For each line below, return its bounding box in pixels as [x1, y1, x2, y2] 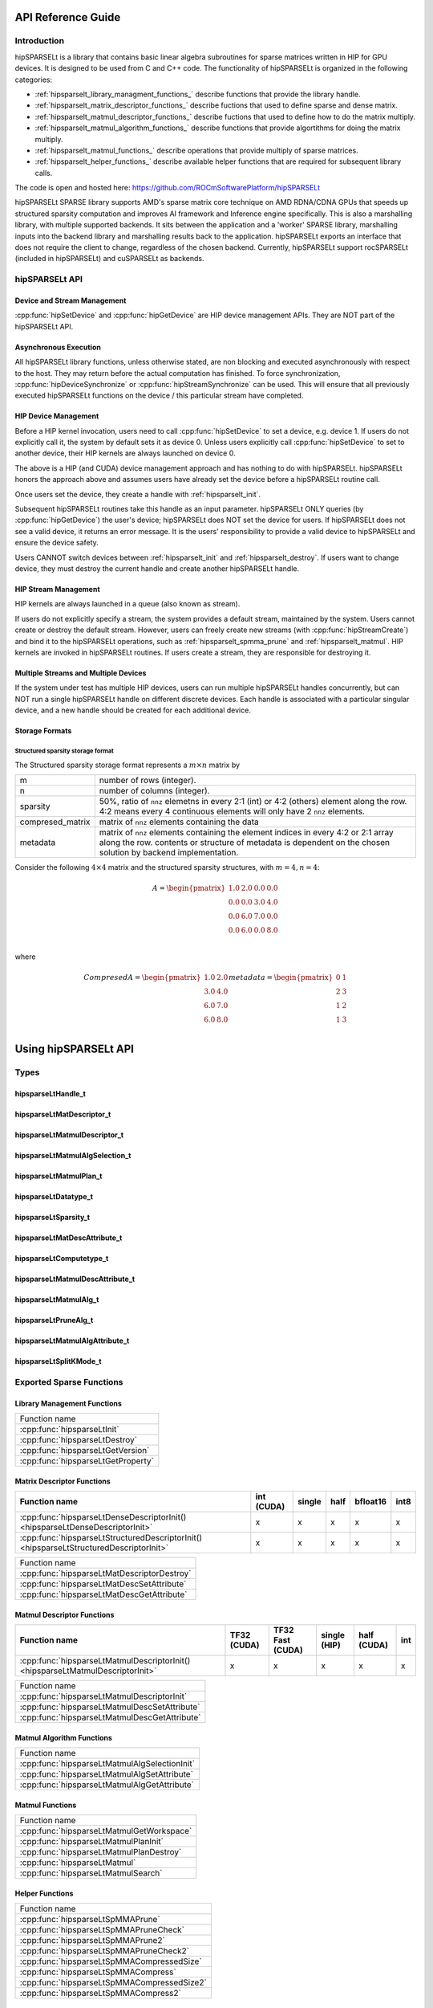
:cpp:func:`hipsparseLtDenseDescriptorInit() [19, 1512, 187, 1523]
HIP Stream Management [14, 585, 100, 594]
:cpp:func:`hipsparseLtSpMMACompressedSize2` [19, 1977, 208, 1988]
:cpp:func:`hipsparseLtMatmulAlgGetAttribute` [19, 1779, 194, 1790]
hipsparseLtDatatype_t [14, 1192, 94, 1202]
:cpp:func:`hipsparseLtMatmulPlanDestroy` [19, 1847, 182, 1858]
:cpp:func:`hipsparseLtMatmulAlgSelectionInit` [19, 1758, 196, 1769]
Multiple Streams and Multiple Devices [14, 667, 147, 678]
